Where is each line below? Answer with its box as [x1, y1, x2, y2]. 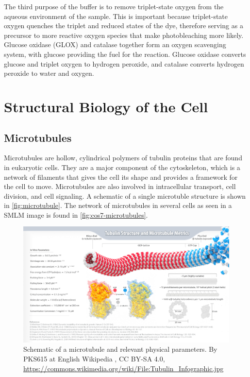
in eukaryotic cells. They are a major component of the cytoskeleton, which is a [4, 162, 240, 172]
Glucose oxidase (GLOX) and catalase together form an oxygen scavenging [4, 39, 226, 50]
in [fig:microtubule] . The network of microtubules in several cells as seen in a [4, 200, 232, 210]
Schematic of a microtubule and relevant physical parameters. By [23, 344, 217, 354]
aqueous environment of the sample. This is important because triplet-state [4, 11, 228, 21]
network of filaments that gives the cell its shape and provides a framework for [4, 171, 238, 182]
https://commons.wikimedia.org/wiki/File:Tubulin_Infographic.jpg [23, 363, 224, 373]
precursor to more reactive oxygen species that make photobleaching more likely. [4, 30, 244, 40]
